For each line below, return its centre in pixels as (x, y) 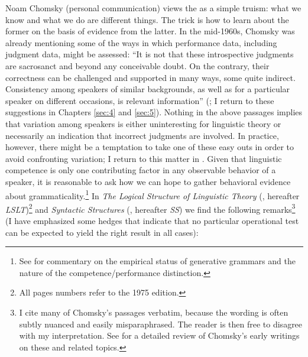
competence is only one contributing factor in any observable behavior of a (141, 170)
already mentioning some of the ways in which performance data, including (141, 42)
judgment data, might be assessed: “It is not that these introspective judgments (150, 54)
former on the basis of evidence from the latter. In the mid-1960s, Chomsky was (150, 31)
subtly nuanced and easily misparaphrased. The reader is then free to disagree (161, 324)
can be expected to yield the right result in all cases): (102, 232)
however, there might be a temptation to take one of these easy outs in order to (150, 147)
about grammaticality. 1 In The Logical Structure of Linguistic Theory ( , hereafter (153, 194)
